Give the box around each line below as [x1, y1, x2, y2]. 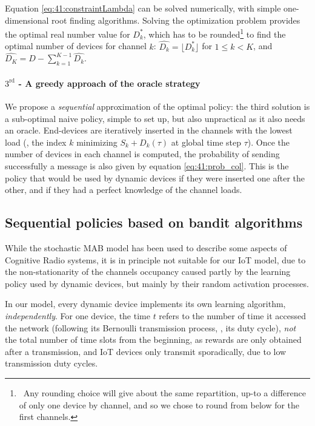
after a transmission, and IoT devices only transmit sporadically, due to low [5, 345, 287, 357]
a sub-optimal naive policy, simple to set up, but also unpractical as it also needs [5, 112, 305, 124]
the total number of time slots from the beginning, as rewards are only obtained [5, 333, 302, 346]
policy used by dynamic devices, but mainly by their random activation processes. [5, 277, 309, 289]
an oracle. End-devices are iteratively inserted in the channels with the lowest [5, 124, 293, 137]
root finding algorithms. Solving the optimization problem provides [51, 13, 300, 26]
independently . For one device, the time [5, 309, 150, 322]
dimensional [5, 13, 49, 26]
